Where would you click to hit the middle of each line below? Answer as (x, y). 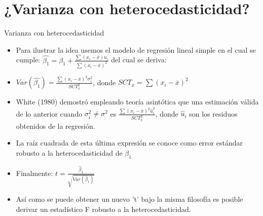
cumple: (28, 60)
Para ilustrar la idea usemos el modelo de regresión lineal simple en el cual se (136, 49)
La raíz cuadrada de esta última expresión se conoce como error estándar (129, 143)
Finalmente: (34, 173)
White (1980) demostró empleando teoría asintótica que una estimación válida (137, 102)
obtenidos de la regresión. (55, 125)
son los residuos (213, 113)
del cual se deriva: (139, 60)
